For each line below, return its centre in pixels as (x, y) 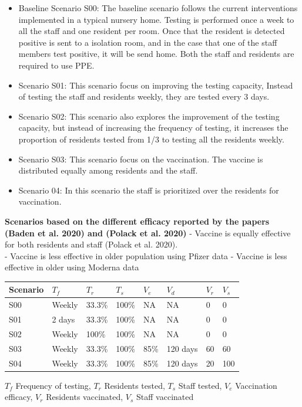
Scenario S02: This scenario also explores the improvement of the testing (149, 116)
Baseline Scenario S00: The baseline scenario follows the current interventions (158, 8)
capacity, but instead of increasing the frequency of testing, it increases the (153, 128)
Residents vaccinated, (85, 397)
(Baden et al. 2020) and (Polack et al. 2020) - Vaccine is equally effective (148, 233)
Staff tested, (200, 385)
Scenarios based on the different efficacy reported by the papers (137, 221)
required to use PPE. (56, 65)
